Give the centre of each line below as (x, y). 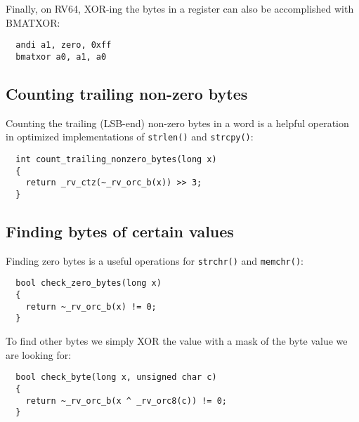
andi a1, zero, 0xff (64, 45)
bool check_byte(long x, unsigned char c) (116, 377)
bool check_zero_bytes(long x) (89, 283)
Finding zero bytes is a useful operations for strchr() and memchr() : (155, 260)
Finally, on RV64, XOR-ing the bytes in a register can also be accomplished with (180, 8)
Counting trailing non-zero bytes (127, 93)
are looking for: (39, 354)
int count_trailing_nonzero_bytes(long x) (116, 159)
